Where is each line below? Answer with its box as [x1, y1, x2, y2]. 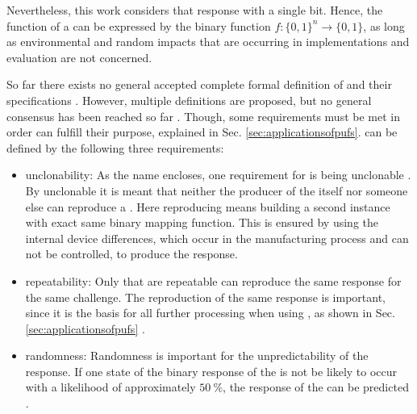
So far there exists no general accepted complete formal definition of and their [6, 76, 392, 93]
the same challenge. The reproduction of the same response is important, [25, 288, 386, 305]
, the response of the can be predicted [223, 378, 409, 395]
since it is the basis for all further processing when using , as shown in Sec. [25, 304, 395, 321]
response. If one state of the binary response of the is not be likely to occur [25, 362, 398, 379]
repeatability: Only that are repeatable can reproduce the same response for [25, 272, 402, 289]
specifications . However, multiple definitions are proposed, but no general [6, 91, 372, 108]
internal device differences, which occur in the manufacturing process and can [25, 229, 409, 246]
